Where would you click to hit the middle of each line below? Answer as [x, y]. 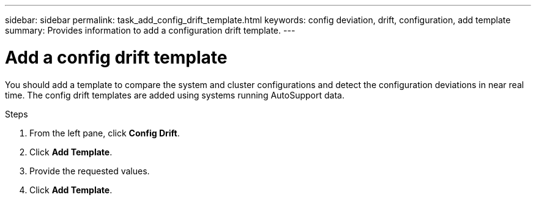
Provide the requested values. [90, 171]
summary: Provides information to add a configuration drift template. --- [150, 30]
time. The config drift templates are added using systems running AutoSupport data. [175, 95]
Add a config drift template [116, 57]
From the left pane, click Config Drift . [105, 133]
